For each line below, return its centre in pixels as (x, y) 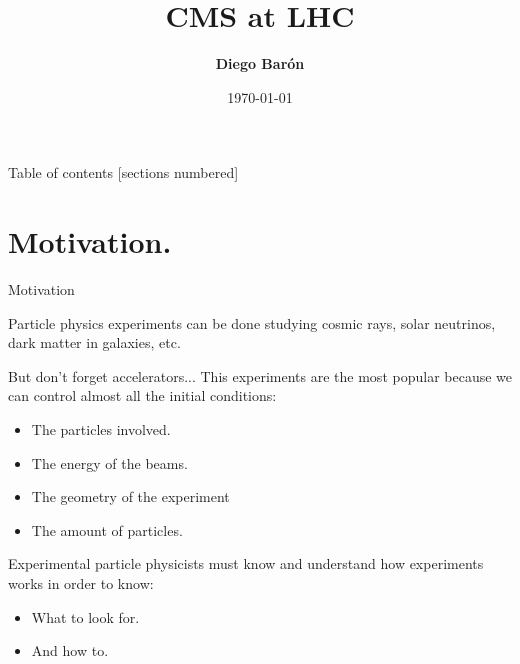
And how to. (70, 650)
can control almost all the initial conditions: (142, 395)
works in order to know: (81, 582)
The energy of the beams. (109, 462)
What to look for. (85, 616)
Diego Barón (260, 63)
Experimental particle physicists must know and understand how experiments (246, 563)
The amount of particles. (107, 529)
